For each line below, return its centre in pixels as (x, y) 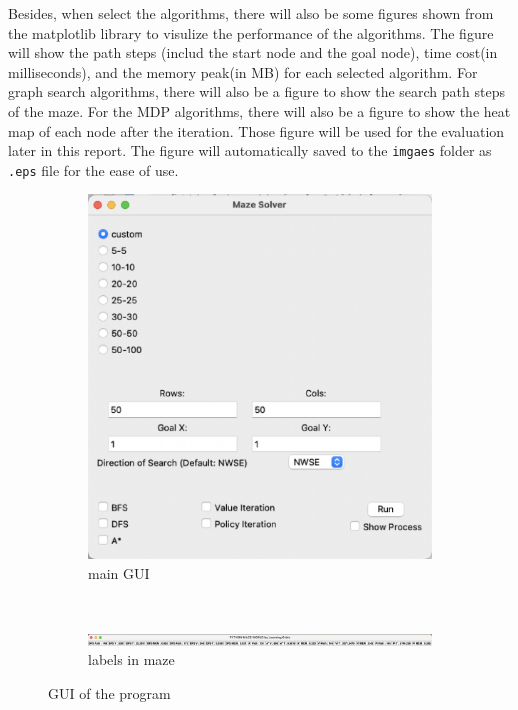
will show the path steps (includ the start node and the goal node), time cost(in (253, 52)
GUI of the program (109, 693)
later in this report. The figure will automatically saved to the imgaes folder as (250, 150)
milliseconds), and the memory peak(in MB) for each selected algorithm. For (243, 71)
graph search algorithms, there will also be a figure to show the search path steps (256, 91)
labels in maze (131, 659)
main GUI (119, 572)
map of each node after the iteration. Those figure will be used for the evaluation (256, 130)
